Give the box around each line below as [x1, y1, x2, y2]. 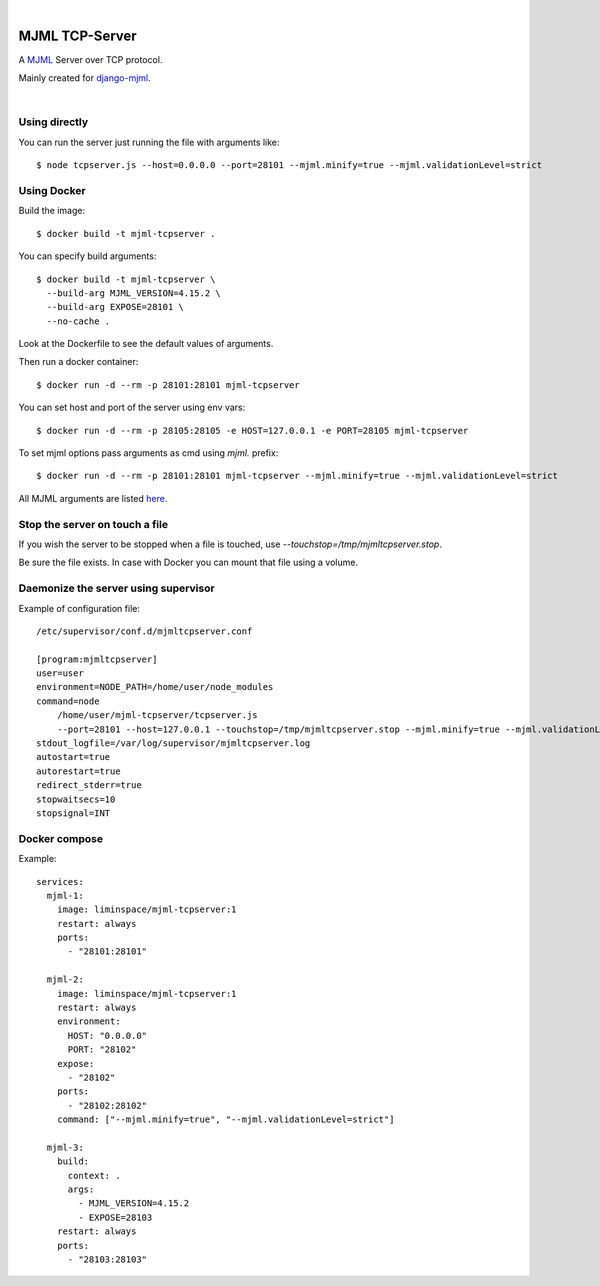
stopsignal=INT [36, 807, 111, 819]
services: [36, 876, 84, 887]
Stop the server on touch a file [18, 517, 169, 531]
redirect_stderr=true [36, 780, 142, 791]
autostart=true [36, 751, 111, 763]
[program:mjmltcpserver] [36, 653, 158, 665]
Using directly [18, 115, 89, 129]
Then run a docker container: [18, 356, 139, 368]
